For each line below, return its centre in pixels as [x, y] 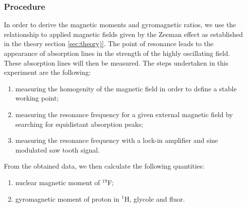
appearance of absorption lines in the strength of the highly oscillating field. [117, 53]
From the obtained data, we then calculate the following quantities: [104, 166]
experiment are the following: [47, 72]
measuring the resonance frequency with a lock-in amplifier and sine [117, 140]
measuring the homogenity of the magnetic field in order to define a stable [126, 88]
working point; [37, 98]
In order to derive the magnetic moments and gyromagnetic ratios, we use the [120, 25]
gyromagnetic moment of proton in [67, 198]
